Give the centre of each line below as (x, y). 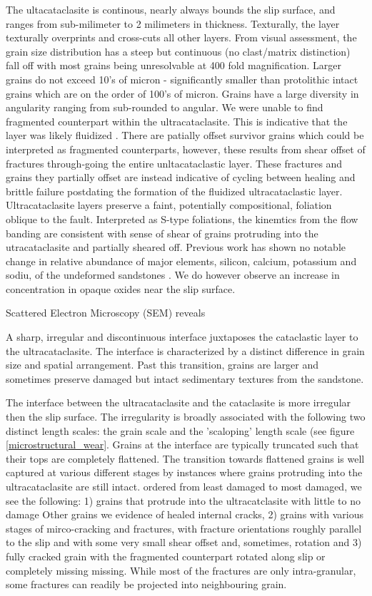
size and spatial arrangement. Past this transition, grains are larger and (162, 365)
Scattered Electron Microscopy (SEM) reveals (106, 313)
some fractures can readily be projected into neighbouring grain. (146, 584)
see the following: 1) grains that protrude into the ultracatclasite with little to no (184, 500)
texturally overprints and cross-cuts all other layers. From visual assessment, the (181, 37)
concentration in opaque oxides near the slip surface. (121, 288)
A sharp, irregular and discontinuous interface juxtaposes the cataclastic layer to (182, 337)
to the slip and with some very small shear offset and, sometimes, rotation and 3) (184, 542)
